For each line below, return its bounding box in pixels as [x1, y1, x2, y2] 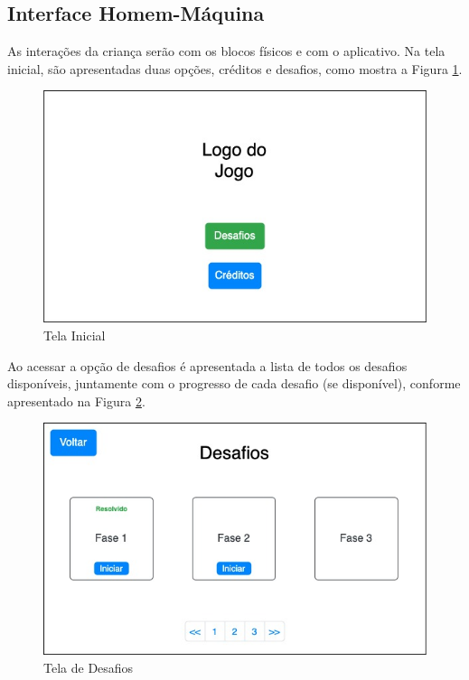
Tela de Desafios [43, 658, 134, 677]
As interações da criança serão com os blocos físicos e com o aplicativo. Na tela [7, 42, 446, 61]
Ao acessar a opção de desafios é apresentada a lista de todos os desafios [7, 356, 408, 375]
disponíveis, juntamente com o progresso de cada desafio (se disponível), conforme [7, 374, 461, 393]
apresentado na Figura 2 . [7, 391, 145, 410]
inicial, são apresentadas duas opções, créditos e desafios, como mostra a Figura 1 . [7, 59, 463, 78]
